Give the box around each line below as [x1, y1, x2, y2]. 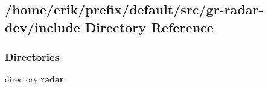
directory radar [5, 73, 64, 85]
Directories [5, 49, 60, 64]
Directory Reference [85, 17, 214, 36]
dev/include [5, 17, 80, 36]
